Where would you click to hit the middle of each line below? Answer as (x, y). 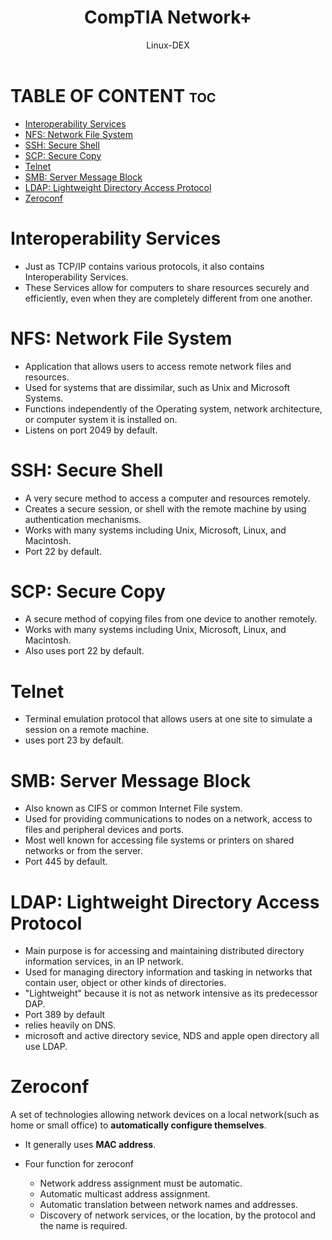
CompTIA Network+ (168, 17)
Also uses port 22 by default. (84, 651)
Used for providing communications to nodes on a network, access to (168, 819)
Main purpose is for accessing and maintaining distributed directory (164, 951)
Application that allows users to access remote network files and (158, 366)
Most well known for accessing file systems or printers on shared (159, 840)
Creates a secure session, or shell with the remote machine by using (165, 508)
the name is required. (83, 1226)
